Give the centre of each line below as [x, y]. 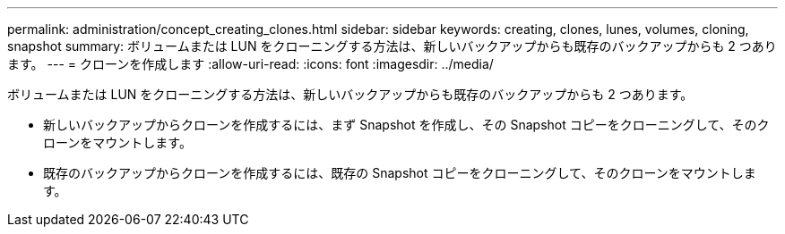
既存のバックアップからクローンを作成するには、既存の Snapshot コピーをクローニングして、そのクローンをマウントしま [400, 173]
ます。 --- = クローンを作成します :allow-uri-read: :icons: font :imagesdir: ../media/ [250, 64]
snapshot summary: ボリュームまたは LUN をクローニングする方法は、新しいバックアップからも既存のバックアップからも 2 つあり [392, 46]
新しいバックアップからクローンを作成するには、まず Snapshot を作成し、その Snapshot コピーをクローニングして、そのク [406, 125]
